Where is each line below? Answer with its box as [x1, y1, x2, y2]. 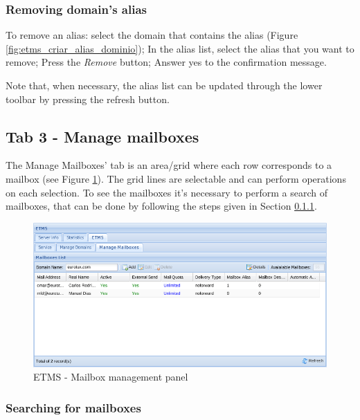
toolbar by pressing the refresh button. [6, 91, 170, 106]
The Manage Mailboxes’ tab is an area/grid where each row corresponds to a [6, 158, 332, 172]
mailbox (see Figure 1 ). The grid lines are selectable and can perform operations [6, 171, 346, 185]
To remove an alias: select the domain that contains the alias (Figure [6, 28, 298, 42]
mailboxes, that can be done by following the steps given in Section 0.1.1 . [6, 199, 317, 213]
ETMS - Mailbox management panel [33, 369, 188, 384]
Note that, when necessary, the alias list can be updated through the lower [6, 78, 323, 92]
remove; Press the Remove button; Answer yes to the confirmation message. [6, 55, 327, 69]
